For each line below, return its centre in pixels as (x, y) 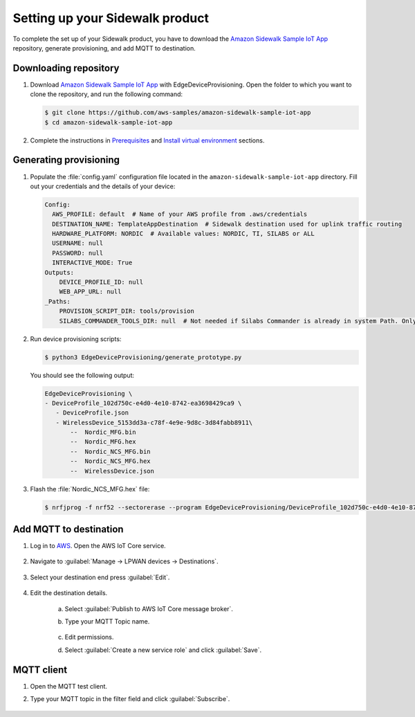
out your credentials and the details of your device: (103, 186)
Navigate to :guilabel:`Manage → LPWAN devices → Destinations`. (124, 561)
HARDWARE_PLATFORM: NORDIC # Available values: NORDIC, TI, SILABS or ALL (183, 234)
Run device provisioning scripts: (76, 338)
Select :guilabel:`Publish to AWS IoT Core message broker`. (149, 608)
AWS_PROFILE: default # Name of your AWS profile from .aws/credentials (180, 214)
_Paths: (57, 301)
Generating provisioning (66, 160)
